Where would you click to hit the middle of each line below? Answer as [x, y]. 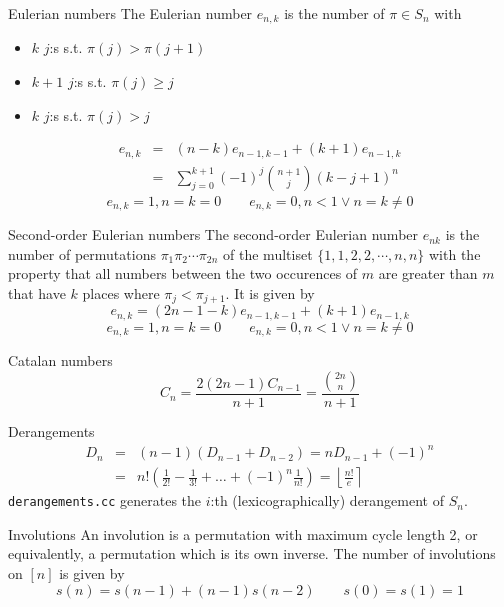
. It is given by [270, 292]
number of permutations [82, 253]
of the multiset [268, 253]
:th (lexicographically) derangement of [327, 500]
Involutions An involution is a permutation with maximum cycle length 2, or [243, 533]
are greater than [428, 273]
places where [121, 292]
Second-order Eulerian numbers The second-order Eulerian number [213, 234]
